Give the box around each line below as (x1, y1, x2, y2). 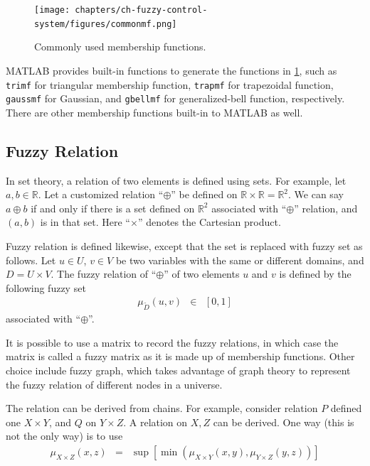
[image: (34, 5, 70, 15)
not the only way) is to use (6, 428, 123, 443)
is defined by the (279, 266, 351, 281)
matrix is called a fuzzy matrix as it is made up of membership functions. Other (6, 349, 355, 364)
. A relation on (123, 414, 188, 429)
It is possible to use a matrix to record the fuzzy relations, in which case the (6, 335, 339, 349)
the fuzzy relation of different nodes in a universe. (6, 376, 223, 391)
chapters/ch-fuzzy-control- (75, 5, 208, 15)
